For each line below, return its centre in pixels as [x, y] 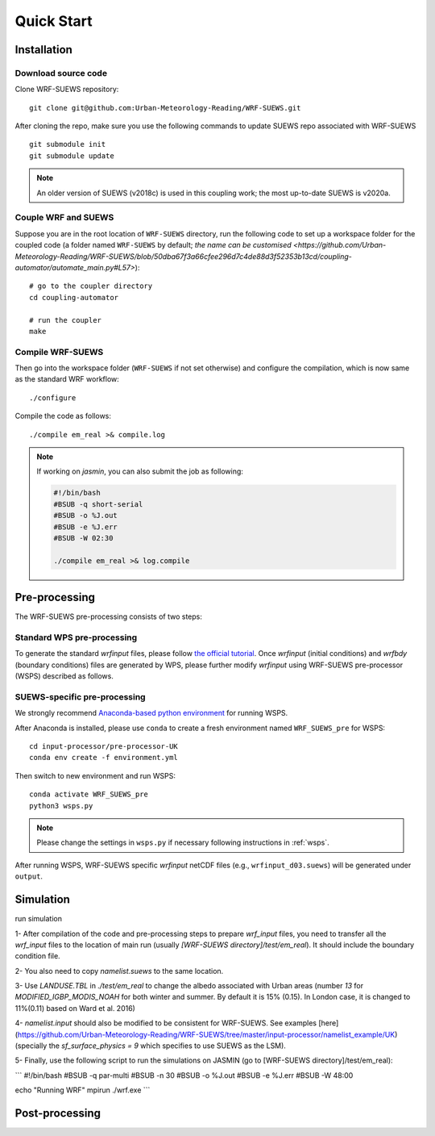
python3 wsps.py [61, 806]
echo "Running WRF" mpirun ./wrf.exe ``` [83, 1090]
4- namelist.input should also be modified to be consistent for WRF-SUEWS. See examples [166, 1023]
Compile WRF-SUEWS [59, 352]
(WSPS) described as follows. [64, 676]
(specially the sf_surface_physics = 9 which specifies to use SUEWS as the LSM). [150, 1046]
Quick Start [54, 21]
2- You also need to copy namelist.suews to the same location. [119, 971]
